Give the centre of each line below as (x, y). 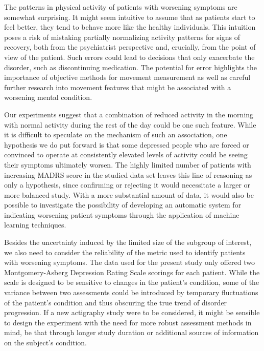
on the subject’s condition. (45, 342)
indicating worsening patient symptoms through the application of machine (122, 214)
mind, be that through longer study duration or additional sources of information (131, 332)
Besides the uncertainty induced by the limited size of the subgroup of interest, (128, 242)
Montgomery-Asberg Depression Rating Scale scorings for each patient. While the (132, 272)
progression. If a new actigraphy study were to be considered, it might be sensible (132, 312)
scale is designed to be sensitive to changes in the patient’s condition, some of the (132, 282)
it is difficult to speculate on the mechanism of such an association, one (116, 135)
